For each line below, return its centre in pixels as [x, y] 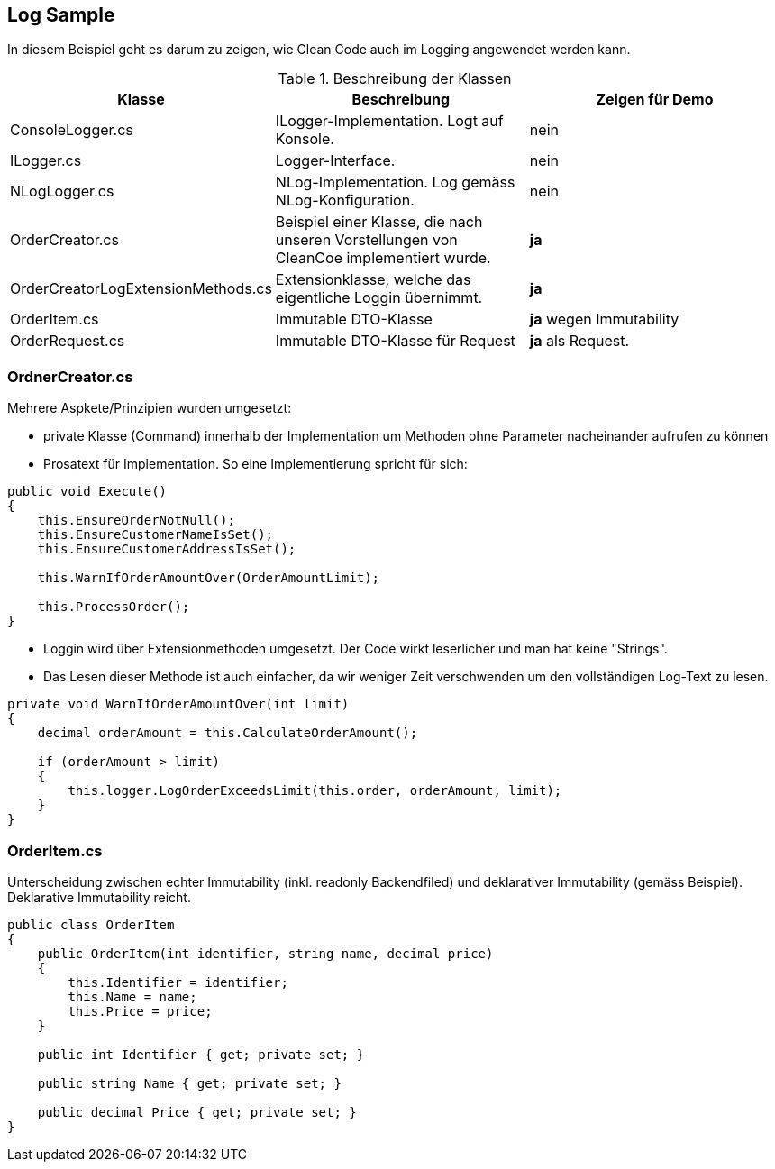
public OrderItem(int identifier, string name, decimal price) [265, 953]
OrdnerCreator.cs [70, 376]
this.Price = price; [140, 1011]
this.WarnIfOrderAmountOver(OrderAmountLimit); [209, 578]
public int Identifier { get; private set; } [201, 1054]
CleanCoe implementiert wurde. [383, 258]
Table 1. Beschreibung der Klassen [395, 79]
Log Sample [61, 15]
